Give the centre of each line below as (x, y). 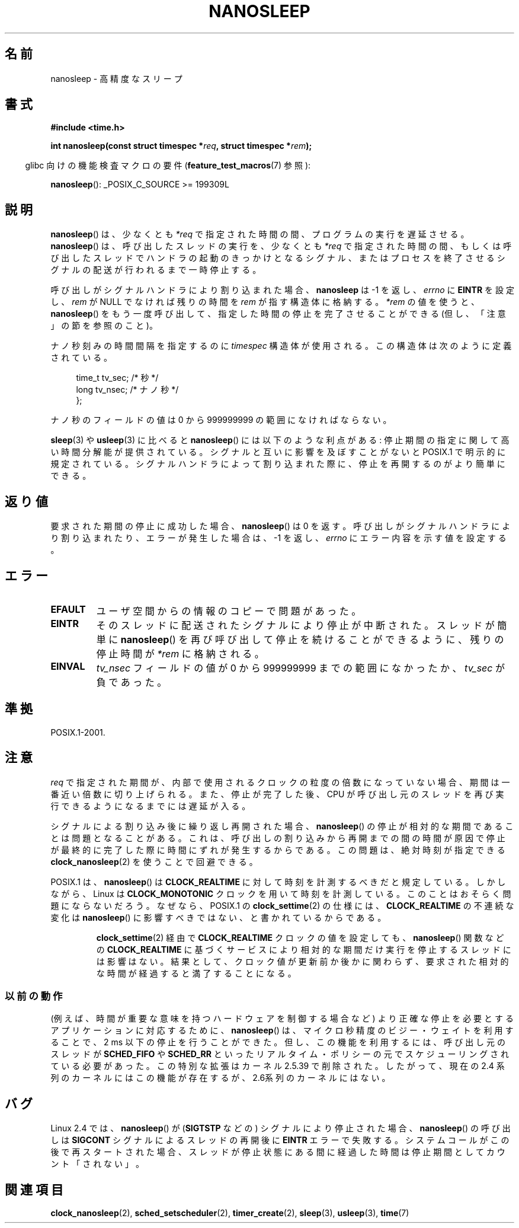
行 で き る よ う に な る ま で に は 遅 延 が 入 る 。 (150, 806)
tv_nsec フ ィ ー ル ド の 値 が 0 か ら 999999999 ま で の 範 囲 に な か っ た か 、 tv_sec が (300, 668)
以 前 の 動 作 (34, 996)
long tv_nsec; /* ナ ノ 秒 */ (127, 390)
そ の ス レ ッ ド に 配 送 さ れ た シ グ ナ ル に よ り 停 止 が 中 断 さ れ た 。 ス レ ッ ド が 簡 (302, 625)
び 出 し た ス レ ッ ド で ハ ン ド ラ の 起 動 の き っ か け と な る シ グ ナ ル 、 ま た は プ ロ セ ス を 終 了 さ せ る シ (278, 258)
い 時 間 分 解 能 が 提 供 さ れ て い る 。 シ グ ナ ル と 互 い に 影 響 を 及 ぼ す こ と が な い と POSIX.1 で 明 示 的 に (278, 452)
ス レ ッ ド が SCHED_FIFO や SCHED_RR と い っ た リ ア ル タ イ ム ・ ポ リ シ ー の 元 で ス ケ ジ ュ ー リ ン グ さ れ (280, 1054)
